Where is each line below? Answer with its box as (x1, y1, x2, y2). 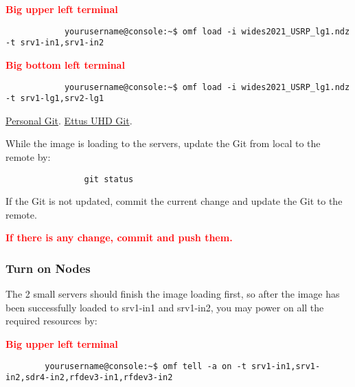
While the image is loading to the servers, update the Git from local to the (5, 136, 321, 151)
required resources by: (5, 313, 98, 328)
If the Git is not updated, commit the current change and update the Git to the (5, 194, 343, 208)
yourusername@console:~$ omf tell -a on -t (45, 361, 247, 371)
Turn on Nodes (5, 259, 91, 276)
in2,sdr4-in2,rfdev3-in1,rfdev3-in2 (5, 373, 173, 383)
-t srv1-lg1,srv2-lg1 (5, 93, 104, 104)
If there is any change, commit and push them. (5, 230, 233, 245)
